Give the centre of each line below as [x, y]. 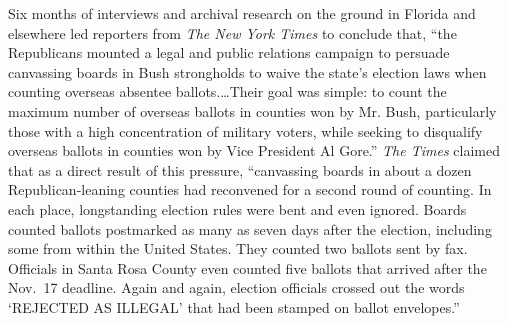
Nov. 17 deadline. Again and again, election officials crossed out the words [236, 287]
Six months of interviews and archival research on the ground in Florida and [242, 13]
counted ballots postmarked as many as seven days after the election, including [250, 228]
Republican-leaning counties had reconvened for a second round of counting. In [250, 189]
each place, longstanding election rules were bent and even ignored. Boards [237, 208]
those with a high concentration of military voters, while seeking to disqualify [245, 130]
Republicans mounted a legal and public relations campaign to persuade [229, 52]
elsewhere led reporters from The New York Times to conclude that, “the [232, 32]
